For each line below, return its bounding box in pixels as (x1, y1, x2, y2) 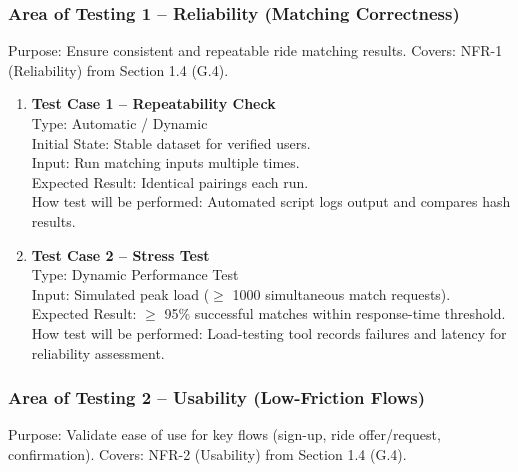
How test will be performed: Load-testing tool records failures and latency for (31, 322, 507, 343)
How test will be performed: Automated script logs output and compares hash (31, 191, 511, 212)
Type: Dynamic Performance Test (31, 264, 239, 285)
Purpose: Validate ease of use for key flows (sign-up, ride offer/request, (8, 424, 441, 445)
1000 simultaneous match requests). (232, 283, 451, 304)
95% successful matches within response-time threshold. (164, 303, 506, 324)
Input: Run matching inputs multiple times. (31, 152, 300, 173)
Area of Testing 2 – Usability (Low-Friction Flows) (8, 385, 426, 410)
